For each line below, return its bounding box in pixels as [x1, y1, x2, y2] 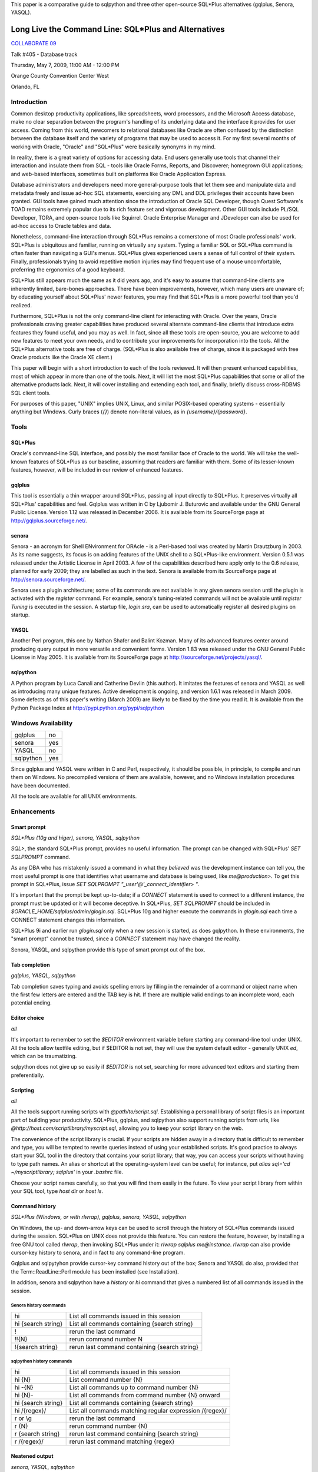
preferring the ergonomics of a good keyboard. [11, 266, 125, 273]
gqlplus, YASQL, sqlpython [11, 972, 76, 979]
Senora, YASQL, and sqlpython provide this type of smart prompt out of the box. [11, 946, 206, 953]
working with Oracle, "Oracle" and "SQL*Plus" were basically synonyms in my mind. [11, 143, 216, 150]
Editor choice [11, 1015, 44, 1022]
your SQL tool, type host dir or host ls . [11, 1187, 103, 1195]
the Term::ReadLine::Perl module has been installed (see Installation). [11, 1268, 179, 1275]
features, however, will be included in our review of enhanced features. [11, 466, 184, 473]
